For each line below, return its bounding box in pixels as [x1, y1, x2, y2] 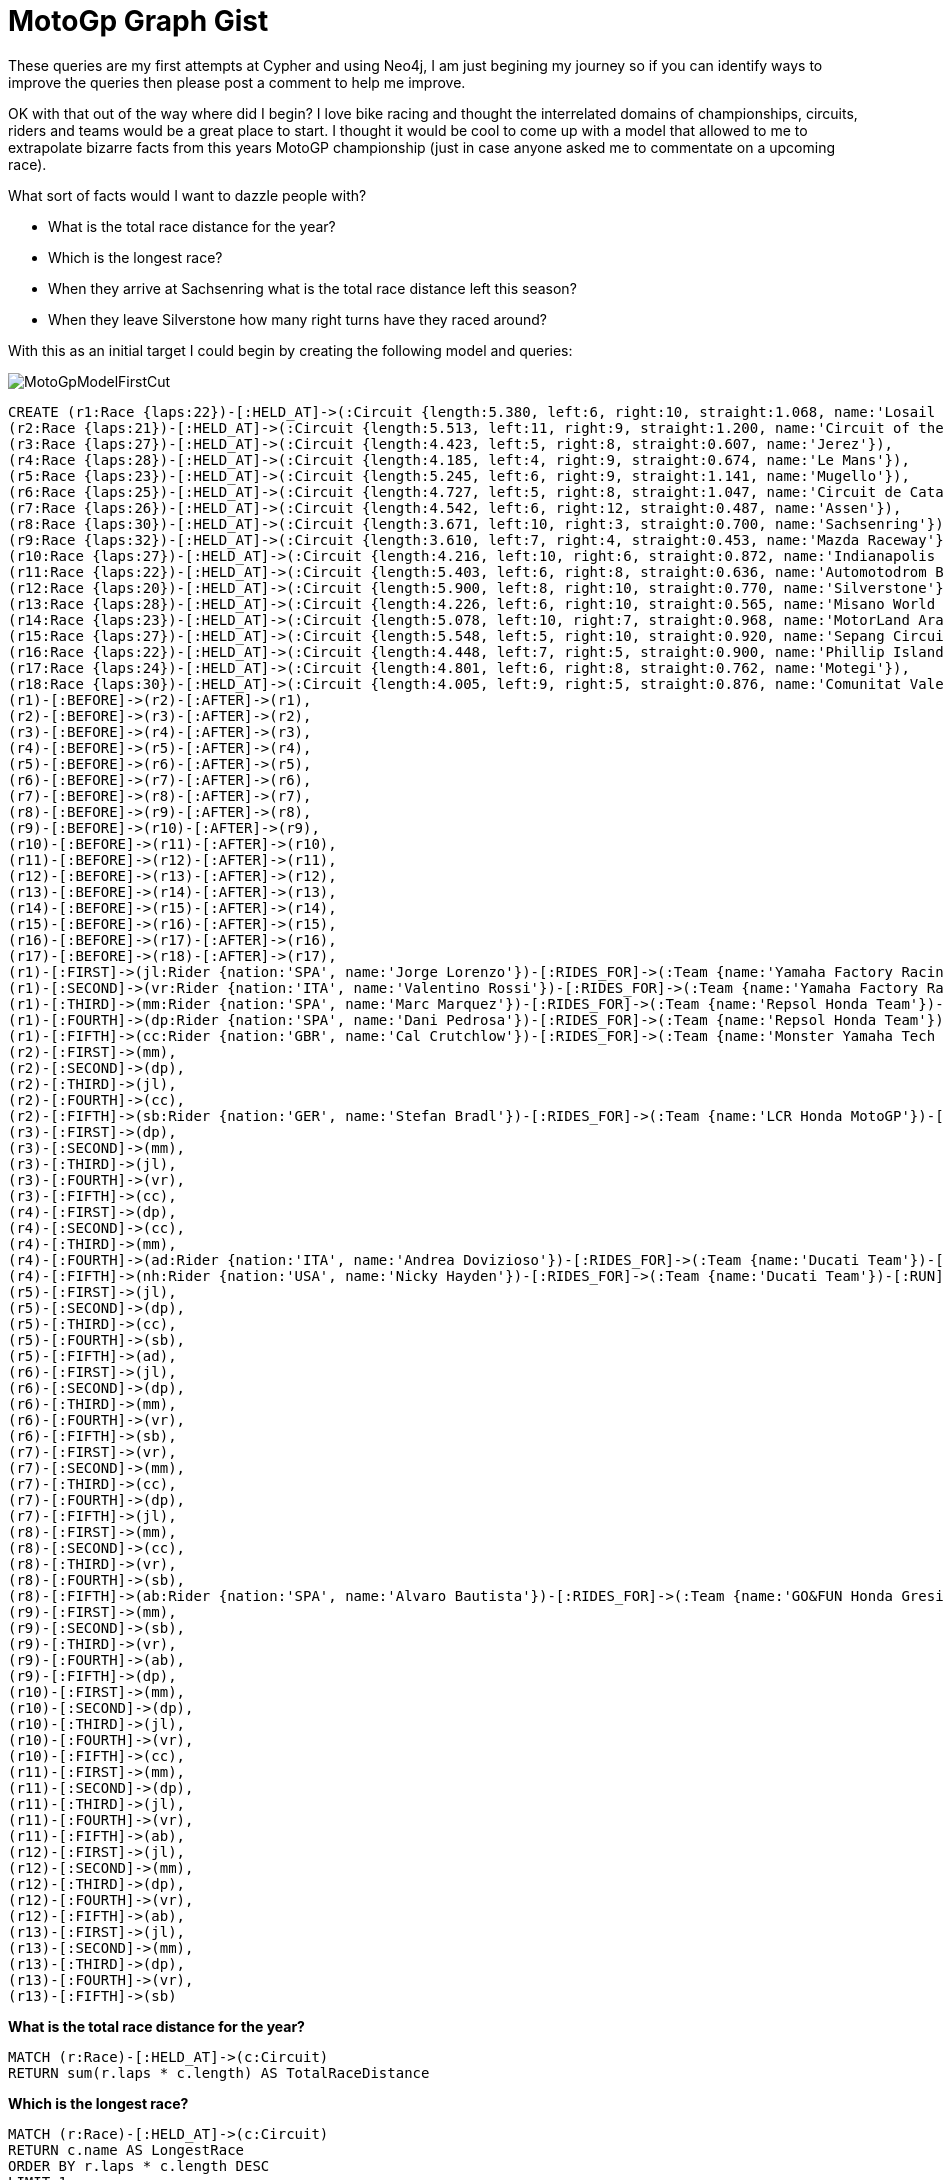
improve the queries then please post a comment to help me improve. [8, 73, 466, 91]
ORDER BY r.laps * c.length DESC [8, 2157, 270, 2174]
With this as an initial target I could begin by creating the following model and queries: [8, 341, 573, 359]
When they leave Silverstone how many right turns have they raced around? [48, 310, 547, 328]
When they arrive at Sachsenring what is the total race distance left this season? [48, 279, 577, 297]
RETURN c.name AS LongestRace [8, 2141, 245, 2158]
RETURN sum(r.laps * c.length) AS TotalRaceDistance [8, 2064, 430, 2081]
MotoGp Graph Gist [8, 4, 269, 38]
